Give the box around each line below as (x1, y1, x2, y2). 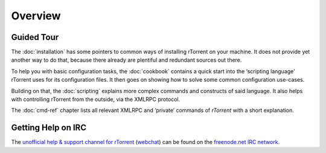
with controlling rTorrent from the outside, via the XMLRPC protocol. (11, 96, 181, 103)
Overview (11, 9, 61, 22)
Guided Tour (11, 32, 59, 42)
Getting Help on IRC (11, 123, 87, 133)
